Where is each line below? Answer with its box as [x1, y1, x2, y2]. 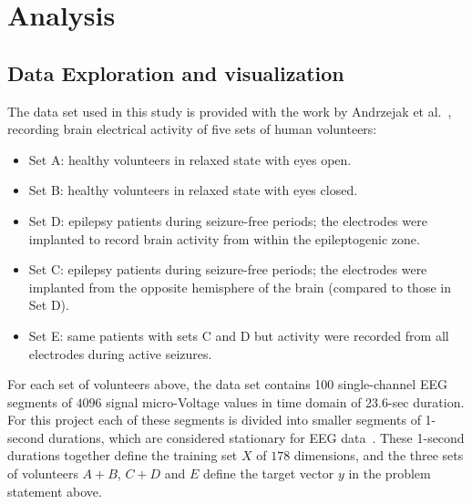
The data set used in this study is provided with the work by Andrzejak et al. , [7, 101, 452, 120]
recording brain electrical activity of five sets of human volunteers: [7, 119, 377, 139]
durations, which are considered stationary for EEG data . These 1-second [48, 427, 465, 447]
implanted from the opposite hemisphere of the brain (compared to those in [28, 277, 451, 296]
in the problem [348, 464, 431, 483]
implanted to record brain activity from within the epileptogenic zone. [28, 229, 420, 248]
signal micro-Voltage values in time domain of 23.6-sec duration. [106, 392, 465, 411]
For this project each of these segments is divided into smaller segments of [7, 410, 421, 429]
